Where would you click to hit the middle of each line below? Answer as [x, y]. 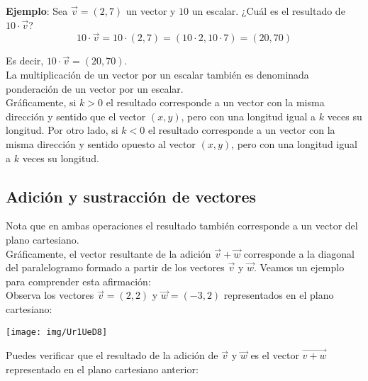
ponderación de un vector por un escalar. [95, 88]
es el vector [275, 355]
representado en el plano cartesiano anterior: [102, 369]
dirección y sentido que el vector [76, 116]
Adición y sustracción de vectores [131, 196]
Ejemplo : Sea [37, 11]
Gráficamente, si [41, 102]
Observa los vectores [50, 295]
